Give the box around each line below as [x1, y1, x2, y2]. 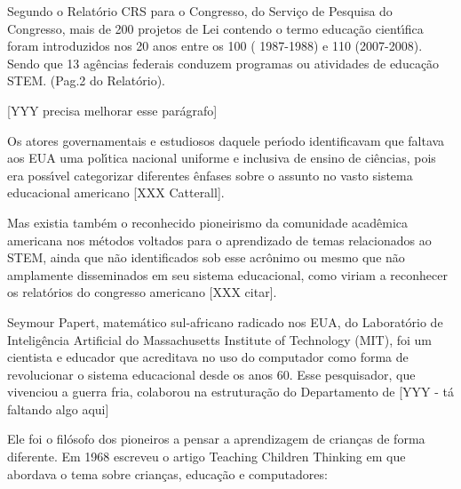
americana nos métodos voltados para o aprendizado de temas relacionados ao [7, 230, 432, 249]
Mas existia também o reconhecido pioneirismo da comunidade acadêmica [7, 212, 408, 231]
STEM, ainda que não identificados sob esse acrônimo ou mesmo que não [7, 248, 405, 267]
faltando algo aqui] [7, 399, 109, 418]
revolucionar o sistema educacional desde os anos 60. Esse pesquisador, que [7, 365, 416, 383]
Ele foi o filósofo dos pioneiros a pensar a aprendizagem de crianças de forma [7, 429, 425, 448]
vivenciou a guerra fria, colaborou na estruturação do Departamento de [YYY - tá [7, 382, 455, 401]
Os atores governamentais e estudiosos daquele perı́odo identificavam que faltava [7, 131, 445, 149]
